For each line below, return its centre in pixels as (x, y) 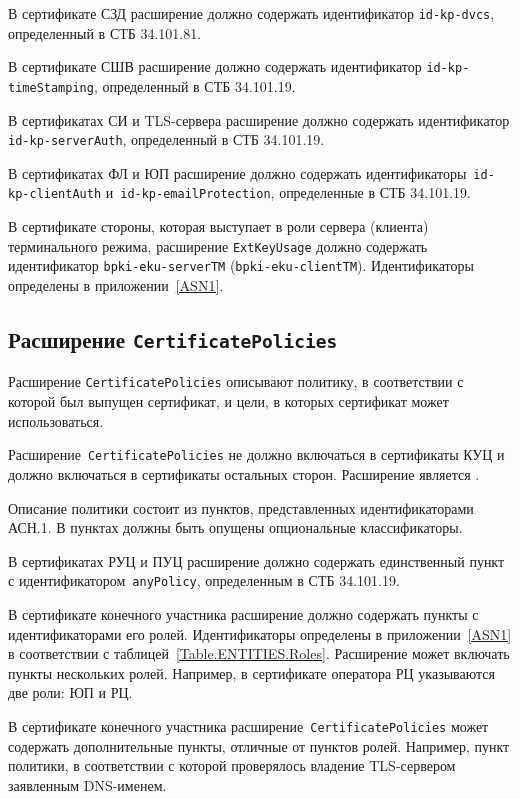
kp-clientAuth (55, 194)
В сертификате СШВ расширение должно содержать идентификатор (215, 66)
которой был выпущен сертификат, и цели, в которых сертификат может (228, 401)
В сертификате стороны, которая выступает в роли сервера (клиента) (218, 226)
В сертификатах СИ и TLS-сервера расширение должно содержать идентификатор (259, 119)
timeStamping (51, 87)
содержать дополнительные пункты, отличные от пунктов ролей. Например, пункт (259, 745)
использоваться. (56, 420)
